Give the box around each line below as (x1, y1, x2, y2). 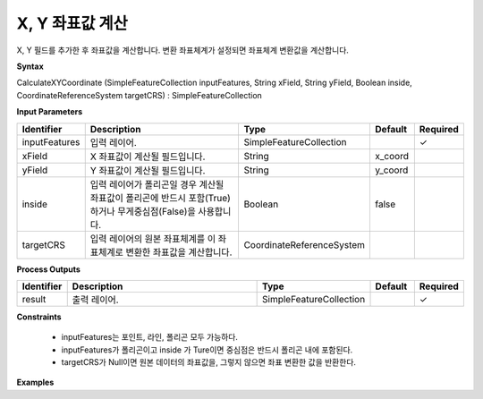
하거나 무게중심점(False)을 (89, 205, 196, 217)
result (21, 293, 47, 305)
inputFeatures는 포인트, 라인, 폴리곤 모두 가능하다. (61, 332, 239, 343)
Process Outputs (16, 264, 80, 275)
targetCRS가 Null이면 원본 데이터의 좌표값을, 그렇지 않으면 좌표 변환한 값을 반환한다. (61, 357, 357, 368)
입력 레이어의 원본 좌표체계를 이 (89, 233, 216, 245)
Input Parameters (16, 106, 83, 117)
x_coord (375, 149, 409, 162)
